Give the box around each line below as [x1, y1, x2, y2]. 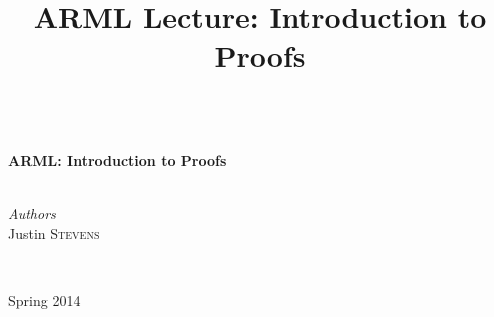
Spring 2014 [8, 290, 81, 311]
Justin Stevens [8, 222, 100, 243]
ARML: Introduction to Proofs [8, 150, 227, 171]
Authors [8, 203, 56, 224]
